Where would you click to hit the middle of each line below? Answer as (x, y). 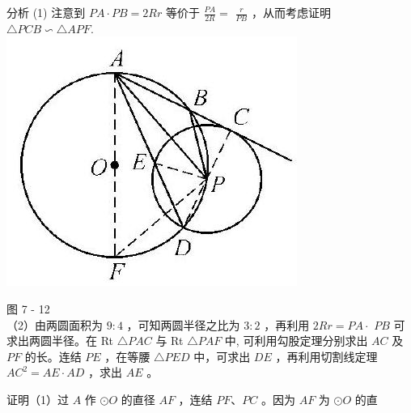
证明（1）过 (38, 399)
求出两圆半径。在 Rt (60, 341)
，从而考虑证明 (291, 12)
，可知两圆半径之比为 (183, 324)
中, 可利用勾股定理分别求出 (296, 341)
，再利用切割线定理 (326, 356)
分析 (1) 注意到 (46, 12)
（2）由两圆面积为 (55, 324)
